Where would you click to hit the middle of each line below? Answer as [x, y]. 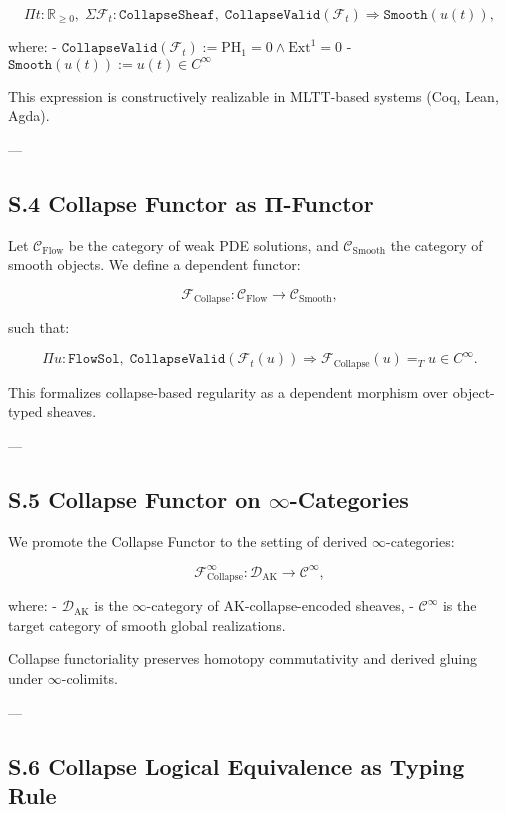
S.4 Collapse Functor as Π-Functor [191, 202]
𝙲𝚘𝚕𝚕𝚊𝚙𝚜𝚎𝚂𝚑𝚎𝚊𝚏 [167, 15]
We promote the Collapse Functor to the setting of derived [188, 540]
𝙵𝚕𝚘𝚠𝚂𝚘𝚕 [94, 359]
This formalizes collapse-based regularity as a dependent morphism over [228, 391]
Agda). [29, 115]
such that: [39, 327]
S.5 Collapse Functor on [134, 498]
